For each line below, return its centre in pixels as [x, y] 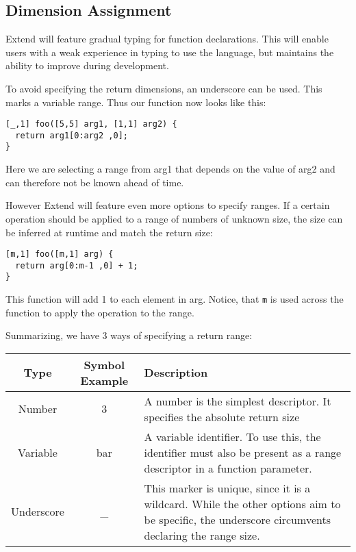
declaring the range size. [202, 535]
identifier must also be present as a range [243, 452]
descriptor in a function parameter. [228, 468]
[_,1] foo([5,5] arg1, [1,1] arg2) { [91, 124]
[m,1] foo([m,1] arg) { [60, 254]
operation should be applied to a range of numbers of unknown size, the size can [174, 218]
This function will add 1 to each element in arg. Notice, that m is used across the [175, 299]
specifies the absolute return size [222, 416]
